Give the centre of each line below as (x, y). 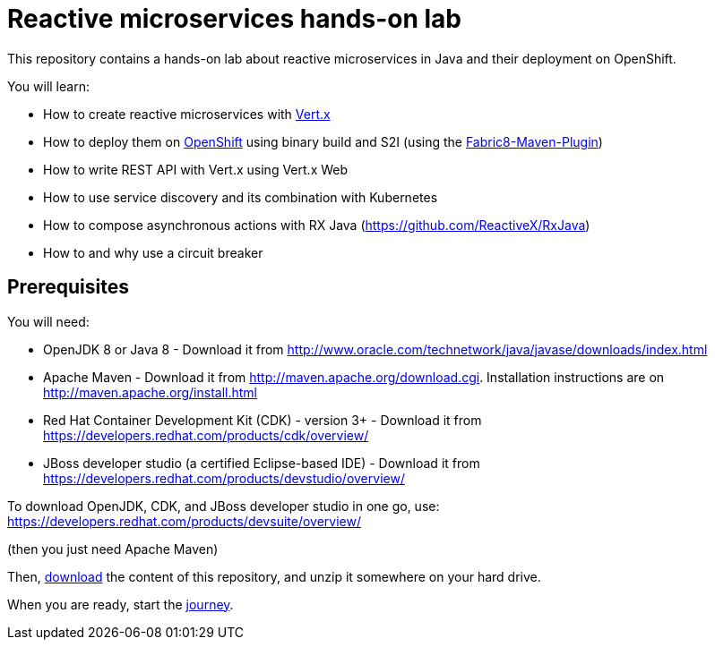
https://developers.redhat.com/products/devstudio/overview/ (224, 478)
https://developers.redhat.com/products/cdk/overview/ (206, 435)
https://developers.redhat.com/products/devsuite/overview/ (184, 521)
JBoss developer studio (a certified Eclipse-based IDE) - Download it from (262, 463)
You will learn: (48, 86)
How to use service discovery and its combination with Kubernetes (241, 197)
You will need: (48, 321)
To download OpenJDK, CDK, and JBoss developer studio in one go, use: (224, 506)
